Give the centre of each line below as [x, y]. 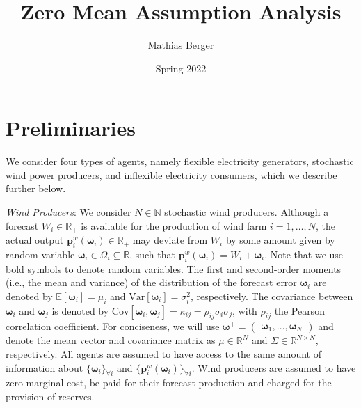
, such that [152, 254]
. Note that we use [304, 254]
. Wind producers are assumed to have [274, 367]
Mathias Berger [181, 45]
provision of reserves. [50, 397]
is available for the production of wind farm [174, 225]
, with [245, 310]
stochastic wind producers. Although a [247, 212]
